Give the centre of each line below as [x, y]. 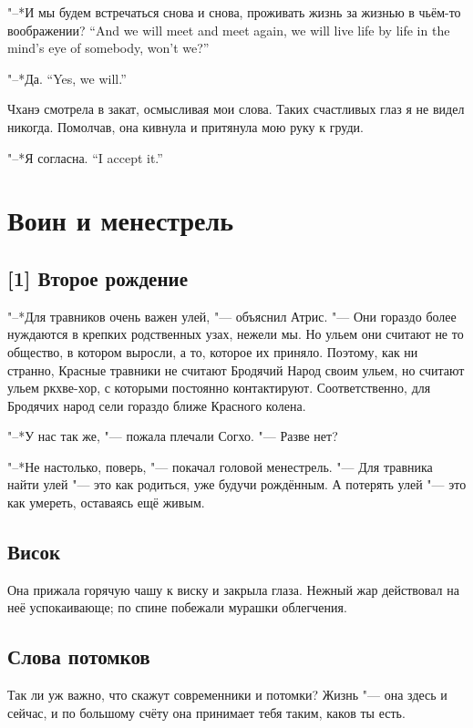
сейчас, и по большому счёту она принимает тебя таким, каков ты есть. [206, 712]
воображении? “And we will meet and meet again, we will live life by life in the [229, 30]
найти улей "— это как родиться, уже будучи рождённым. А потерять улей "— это [237, 484]
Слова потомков [79, 656]
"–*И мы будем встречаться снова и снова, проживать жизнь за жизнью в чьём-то [234, 12]
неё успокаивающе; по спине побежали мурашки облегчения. [177, 607]
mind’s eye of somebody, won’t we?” [108, 48]
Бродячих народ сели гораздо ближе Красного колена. [157, 405]
